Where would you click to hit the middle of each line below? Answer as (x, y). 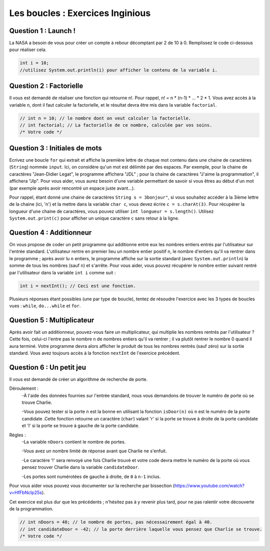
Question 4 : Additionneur (50, 232)
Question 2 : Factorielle (46, 86)
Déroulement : (24, 388)
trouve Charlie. (37, 402)
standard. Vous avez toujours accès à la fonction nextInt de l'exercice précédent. (95, 353)
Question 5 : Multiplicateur (52, 320)
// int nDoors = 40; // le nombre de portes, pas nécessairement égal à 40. (116, 522)
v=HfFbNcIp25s (26, 492)
